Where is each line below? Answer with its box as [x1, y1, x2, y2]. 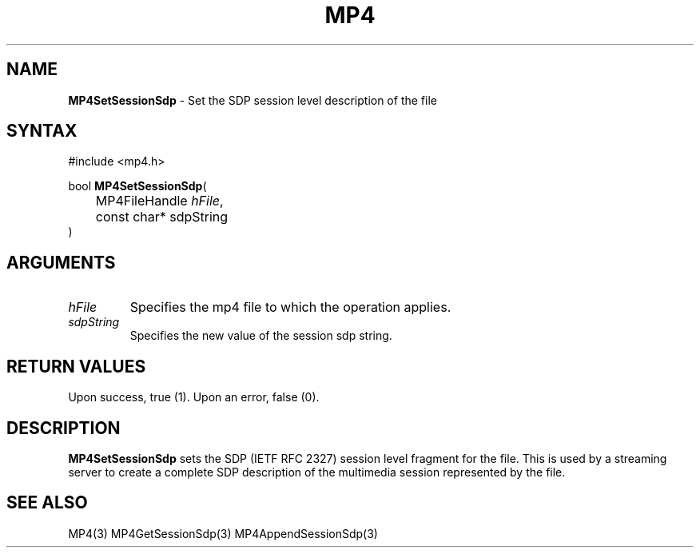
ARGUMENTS [6, 252, 116, 273]
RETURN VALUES [6, 356, 146, 377]
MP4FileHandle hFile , [95, 193, 224, 209]
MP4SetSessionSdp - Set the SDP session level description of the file [68, 93, 437, 107]
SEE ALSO [6, 492, 88, 513]
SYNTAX [6, 121, 78, 141]
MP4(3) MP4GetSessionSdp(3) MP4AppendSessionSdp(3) [68, 526, 378, 540]
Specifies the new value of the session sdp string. [129, 329, 392, 343]
